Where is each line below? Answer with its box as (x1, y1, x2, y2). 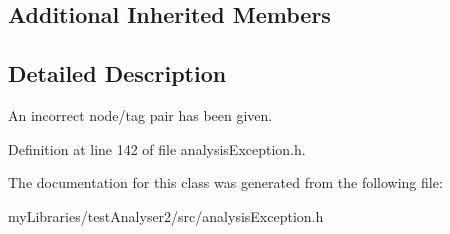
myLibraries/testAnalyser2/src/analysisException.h (8, 205, 324, 226)
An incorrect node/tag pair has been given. (8, 104, 273, 125)
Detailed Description (8, 58, 227, 89)
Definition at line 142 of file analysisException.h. (8, 138, 306, 159)
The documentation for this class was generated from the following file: (8, 172, 443, 193)
